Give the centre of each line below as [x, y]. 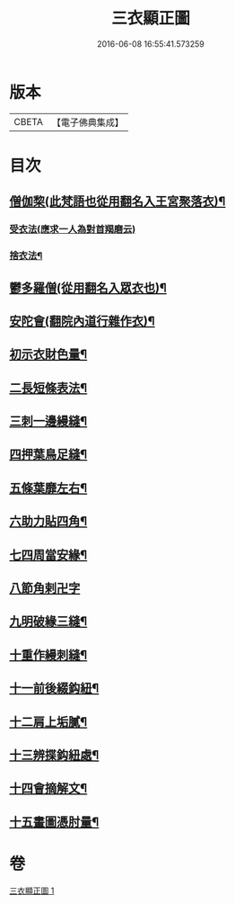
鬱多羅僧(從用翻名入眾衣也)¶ [88, 287]
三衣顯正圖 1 [32, 891]
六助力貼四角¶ [48, 521]
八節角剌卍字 [45, 589]
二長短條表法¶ [48, 388]
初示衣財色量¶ [48, 355]
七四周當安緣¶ [48, 555]
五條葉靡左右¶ [48, 488]
